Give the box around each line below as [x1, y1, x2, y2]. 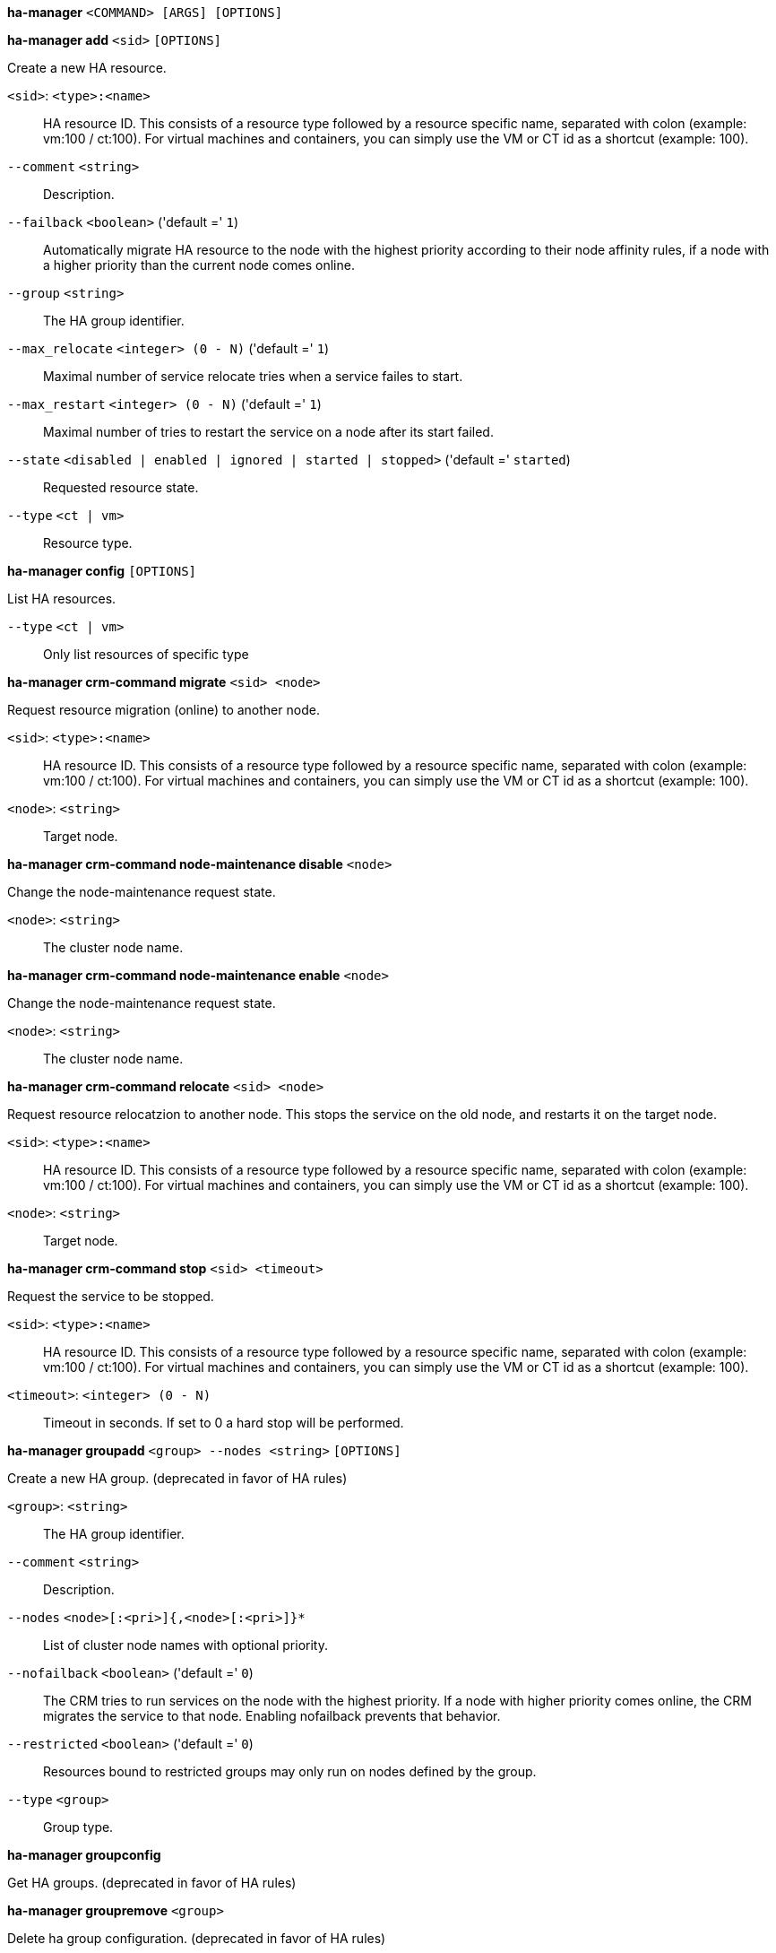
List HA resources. [7, 591, 116, 606]
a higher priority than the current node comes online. [43, 257, 355, 273]
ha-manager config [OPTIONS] [7, 563, 197, 578]
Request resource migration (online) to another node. [7, 702, 320, 717]
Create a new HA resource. [7, 60, 167, 75]
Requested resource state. [43, 480, 199, 495]
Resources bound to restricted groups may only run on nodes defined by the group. [43, 1764, 537, 1779]
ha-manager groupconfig [7, 1847, 161, 1862]
